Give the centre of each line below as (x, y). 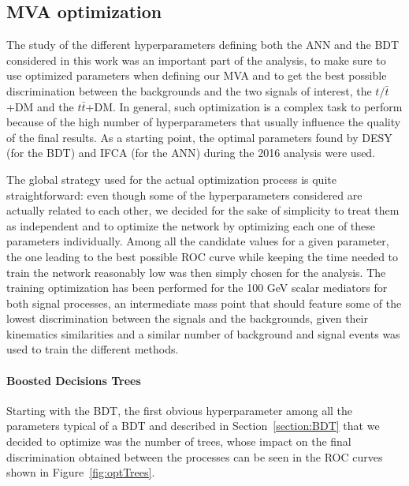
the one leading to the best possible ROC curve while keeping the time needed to (203, 256)
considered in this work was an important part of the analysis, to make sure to (196, 60)
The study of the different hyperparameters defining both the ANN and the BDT (203, 45)
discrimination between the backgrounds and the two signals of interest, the (189, 90)
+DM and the (40, 106)
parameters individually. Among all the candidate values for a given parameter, (198, 241)
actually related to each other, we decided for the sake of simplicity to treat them (203, 210)
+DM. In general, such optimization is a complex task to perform (244, 106)
